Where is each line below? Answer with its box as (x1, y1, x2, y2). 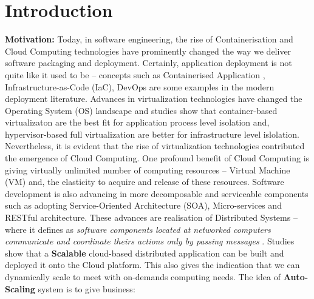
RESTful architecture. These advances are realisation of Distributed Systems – (5, 211, 298, 224)
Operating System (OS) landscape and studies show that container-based (5, 104, 278, 116)
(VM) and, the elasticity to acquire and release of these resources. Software (5, 175, 284, 188)
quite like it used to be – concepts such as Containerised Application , (5, 68, 265, 81)
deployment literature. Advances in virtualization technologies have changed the (5, 92, 302, 105)
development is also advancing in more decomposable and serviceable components (5, 187, 309, 200)
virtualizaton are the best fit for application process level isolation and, (5, 116, 270, 129)
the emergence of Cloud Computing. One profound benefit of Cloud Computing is (5, 152, 310, 164)
